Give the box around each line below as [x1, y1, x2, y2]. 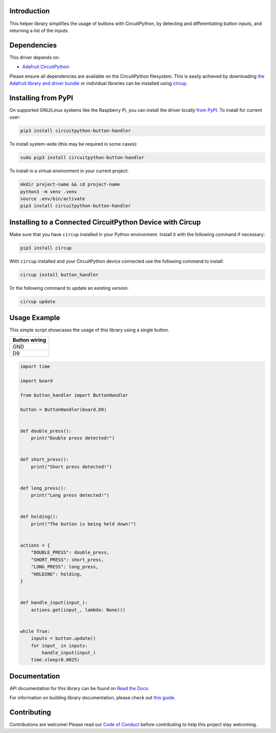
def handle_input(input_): [20, 600, 88, 606]
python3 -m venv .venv [20, 189, 77, 194]
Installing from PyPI [9, 94, 74, 102]
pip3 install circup [20, 245, 72, 250]
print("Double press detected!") [31, 435, 115, 441]
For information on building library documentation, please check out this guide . [9, 695, 176, 701]
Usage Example [9, 313, 60, 322]
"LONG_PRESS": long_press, [31, 564, 99, 570]
